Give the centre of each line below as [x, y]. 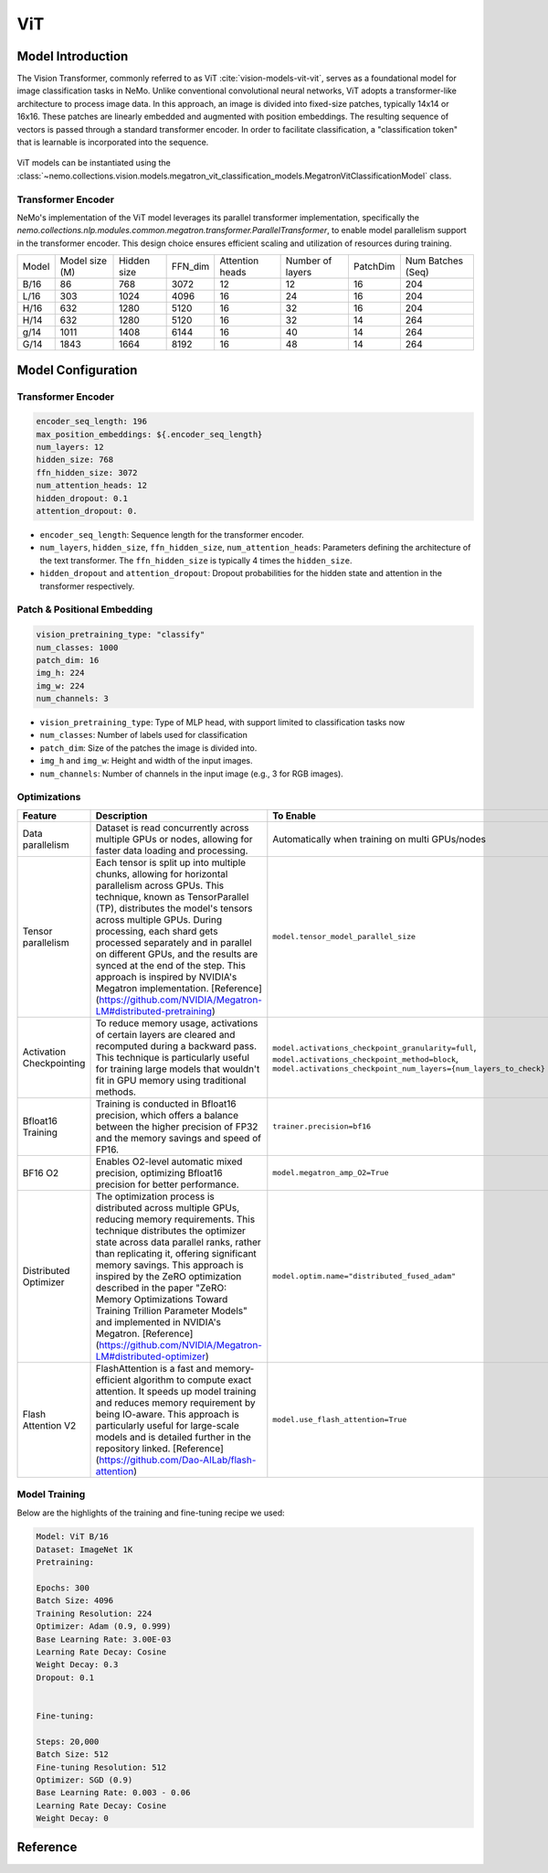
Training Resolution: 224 [94, 1613]
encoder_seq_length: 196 [92, 422]
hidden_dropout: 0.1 [82, 498]
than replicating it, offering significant [176, 1253]
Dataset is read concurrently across [173, 828]
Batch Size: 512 [73, 1755]
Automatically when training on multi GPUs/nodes [379, 839]
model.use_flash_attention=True [340, 1420]
